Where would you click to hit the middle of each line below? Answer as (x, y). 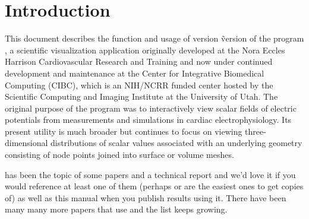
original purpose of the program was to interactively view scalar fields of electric (151, 108)
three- (256, 131)
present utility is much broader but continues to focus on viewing (124, 131)
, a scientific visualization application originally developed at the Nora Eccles (145, 50)
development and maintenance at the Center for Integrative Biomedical (135, 73)
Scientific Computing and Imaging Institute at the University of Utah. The (141, 96)
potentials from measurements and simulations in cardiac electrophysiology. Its (148, 120)
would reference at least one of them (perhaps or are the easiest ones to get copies (154, 186)
